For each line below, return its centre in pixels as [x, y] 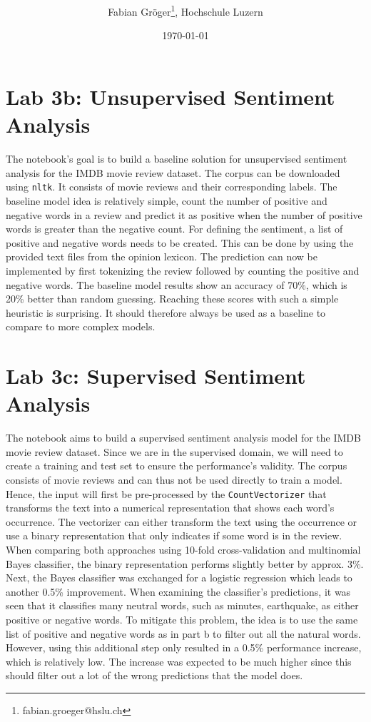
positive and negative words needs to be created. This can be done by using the [180, 242]
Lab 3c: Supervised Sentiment [156, 376]
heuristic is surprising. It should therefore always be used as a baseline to [166, 312]
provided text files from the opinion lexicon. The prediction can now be [162, 256]
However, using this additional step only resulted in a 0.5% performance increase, [184, 647]
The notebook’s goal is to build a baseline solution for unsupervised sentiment [177, 159]
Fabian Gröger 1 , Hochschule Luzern [185, 10]
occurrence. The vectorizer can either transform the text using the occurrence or [182, 521]
